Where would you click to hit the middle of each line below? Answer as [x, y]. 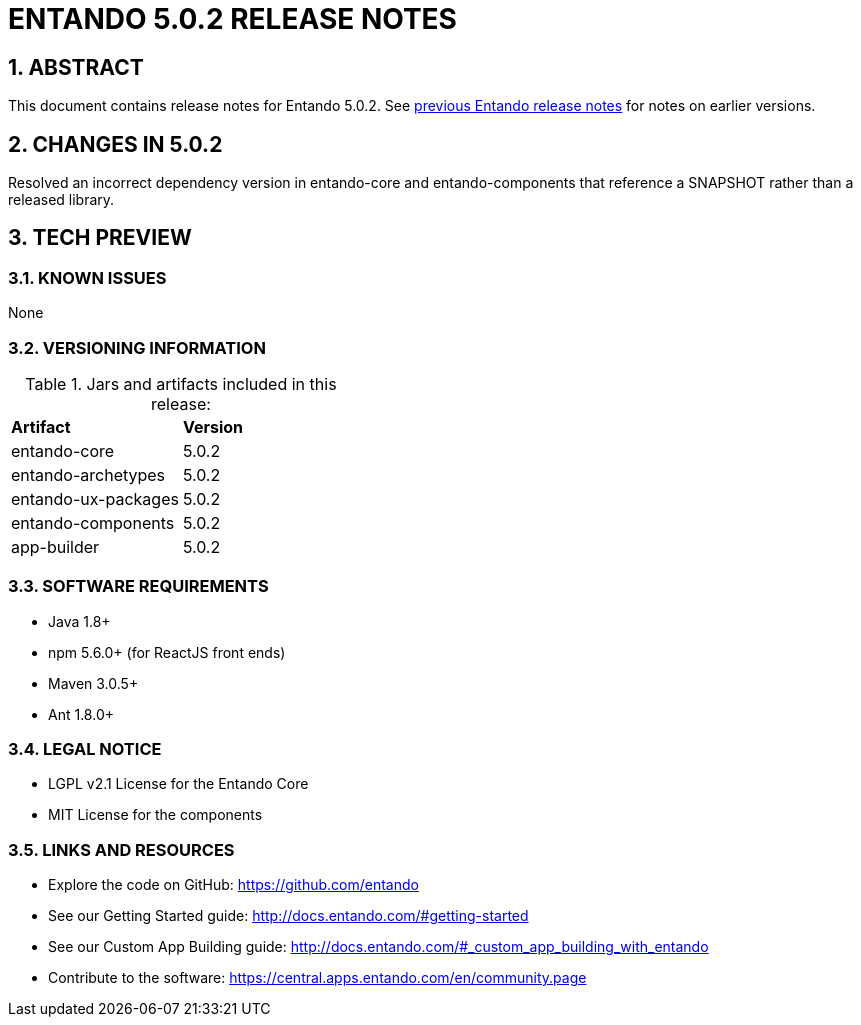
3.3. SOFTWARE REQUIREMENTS [138, 586]
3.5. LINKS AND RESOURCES [121, 849]
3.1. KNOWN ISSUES [87, 277]
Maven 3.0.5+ [93, 683]
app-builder [55, 546]
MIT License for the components [155, 815]
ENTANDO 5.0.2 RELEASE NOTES [232, 19]
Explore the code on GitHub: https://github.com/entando [233, 885]
